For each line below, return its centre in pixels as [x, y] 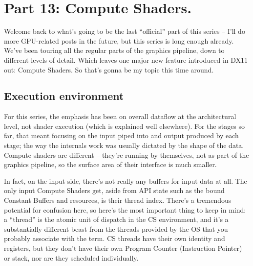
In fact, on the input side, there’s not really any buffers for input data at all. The [126, 181]
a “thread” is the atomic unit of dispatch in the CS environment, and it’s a [116, 219]
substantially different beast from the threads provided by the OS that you [116, 229]
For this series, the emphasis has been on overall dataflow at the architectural [120, 116]
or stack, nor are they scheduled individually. [71, 257]
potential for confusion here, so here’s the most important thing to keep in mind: [125, 209]
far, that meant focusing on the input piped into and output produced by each [121, 135]
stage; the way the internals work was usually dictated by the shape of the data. [124, 145]
